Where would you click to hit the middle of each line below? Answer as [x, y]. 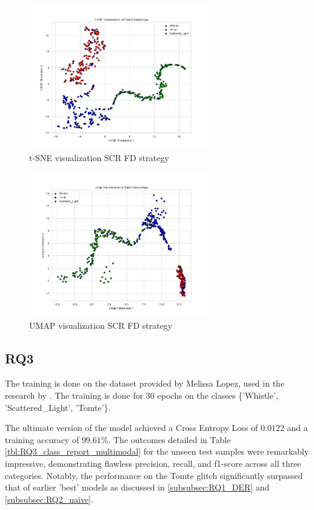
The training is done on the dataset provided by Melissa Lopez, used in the [145, 383]
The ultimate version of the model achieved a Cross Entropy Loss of [132, 428]
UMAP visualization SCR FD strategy [101, 325]
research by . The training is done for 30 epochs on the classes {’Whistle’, [142, 395]
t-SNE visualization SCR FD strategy [99, 158]
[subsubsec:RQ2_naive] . [49, 499]
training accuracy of [42, 439]
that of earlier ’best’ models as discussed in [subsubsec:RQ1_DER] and [137, 487]
